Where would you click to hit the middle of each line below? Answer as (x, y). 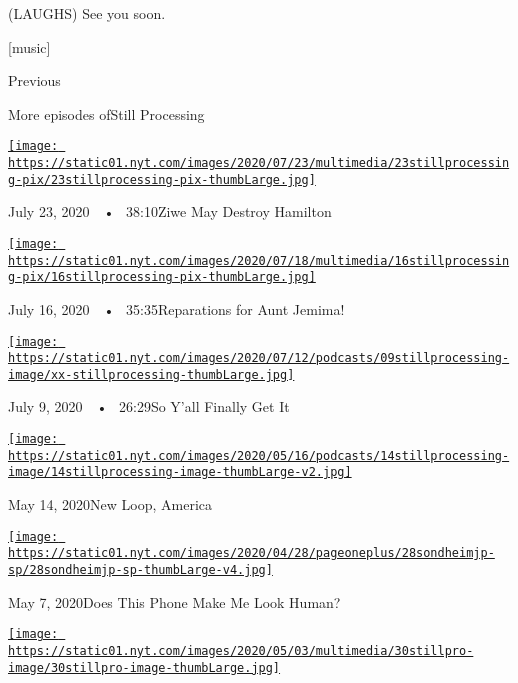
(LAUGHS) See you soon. (87, 13)
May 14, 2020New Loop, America (110, 504)
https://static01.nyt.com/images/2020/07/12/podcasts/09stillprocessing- (259, 358)
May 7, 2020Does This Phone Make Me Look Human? (174, 601)
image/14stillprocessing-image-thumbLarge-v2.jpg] (180, 472)
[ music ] (29, 46)
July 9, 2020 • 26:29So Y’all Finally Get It (149, 406)
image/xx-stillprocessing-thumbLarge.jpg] (151, 374)
